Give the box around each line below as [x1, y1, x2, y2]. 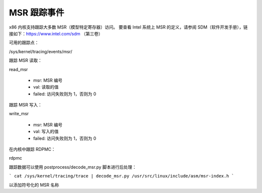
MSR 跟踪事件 [9, 7, 65, 18]
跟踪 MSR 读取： [9, 58, 42, 63]
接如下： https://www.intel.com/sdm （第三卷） [9, 30, 103, 36]
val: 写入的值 [33, 129, 59, 134]
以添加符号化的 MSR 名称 [9, 182, 59, 188]
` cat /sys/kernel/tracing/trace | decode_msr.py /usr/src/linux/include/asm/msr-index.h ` [9, 173, 234, 179]
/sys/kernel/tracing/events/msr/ [9, 48, 72, 54]
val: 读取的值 [33, 84, 59, 90]
